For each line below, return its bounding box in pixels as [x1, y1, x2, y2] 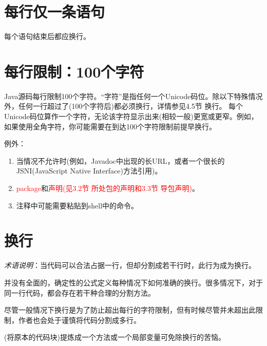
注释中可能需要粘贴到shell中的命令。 [16, 200, 139, 210]
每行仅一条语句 [4, 1, 105, 22]
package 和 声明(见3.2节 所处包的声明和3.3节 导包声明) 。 [16, 183, 200, 193]
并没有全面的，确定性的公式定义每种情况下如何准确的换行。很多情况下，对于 [4, 277, 263, 287]
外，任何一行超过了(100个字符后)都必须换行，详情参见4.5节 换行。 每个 [4, 101, 243, 111]
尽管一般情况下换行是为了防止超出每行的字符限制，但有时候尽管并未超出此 [4, 304, 256, 315]
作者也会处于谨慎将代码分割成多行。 [18, 314, 141, 325]
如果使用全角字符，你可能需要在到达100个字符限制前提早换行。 [4, 121, 216, 131]
